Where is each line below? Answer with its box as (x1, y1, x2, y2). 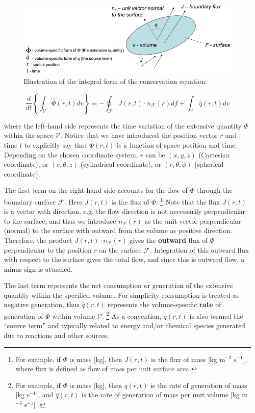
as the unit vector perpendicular (144, 215, 241, 226)
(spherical (194, 159, 224, 169)
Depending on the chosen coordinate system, (4, 149, 138, 159)
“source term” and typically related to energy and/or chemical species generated (4, 320, 245, 331)
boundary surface (4, 196, 56, 206)
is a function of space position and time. (117, 139, 237, 150)
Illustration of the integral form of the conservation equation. (24, 76, 207, 86)
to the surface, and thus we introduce (4, 215, 116, 226)
